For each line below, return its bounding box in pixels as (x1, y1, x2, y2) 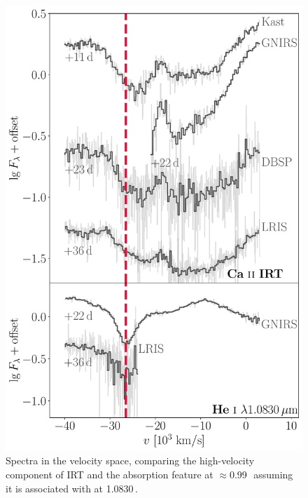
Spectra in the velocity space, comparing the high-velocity (6, 453, 255, 468)
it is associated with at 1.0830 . (6, 480, 138, 495)
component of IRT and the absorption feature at (6, 466, 213, 481)
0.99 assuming (229, 466, 293, 481)
